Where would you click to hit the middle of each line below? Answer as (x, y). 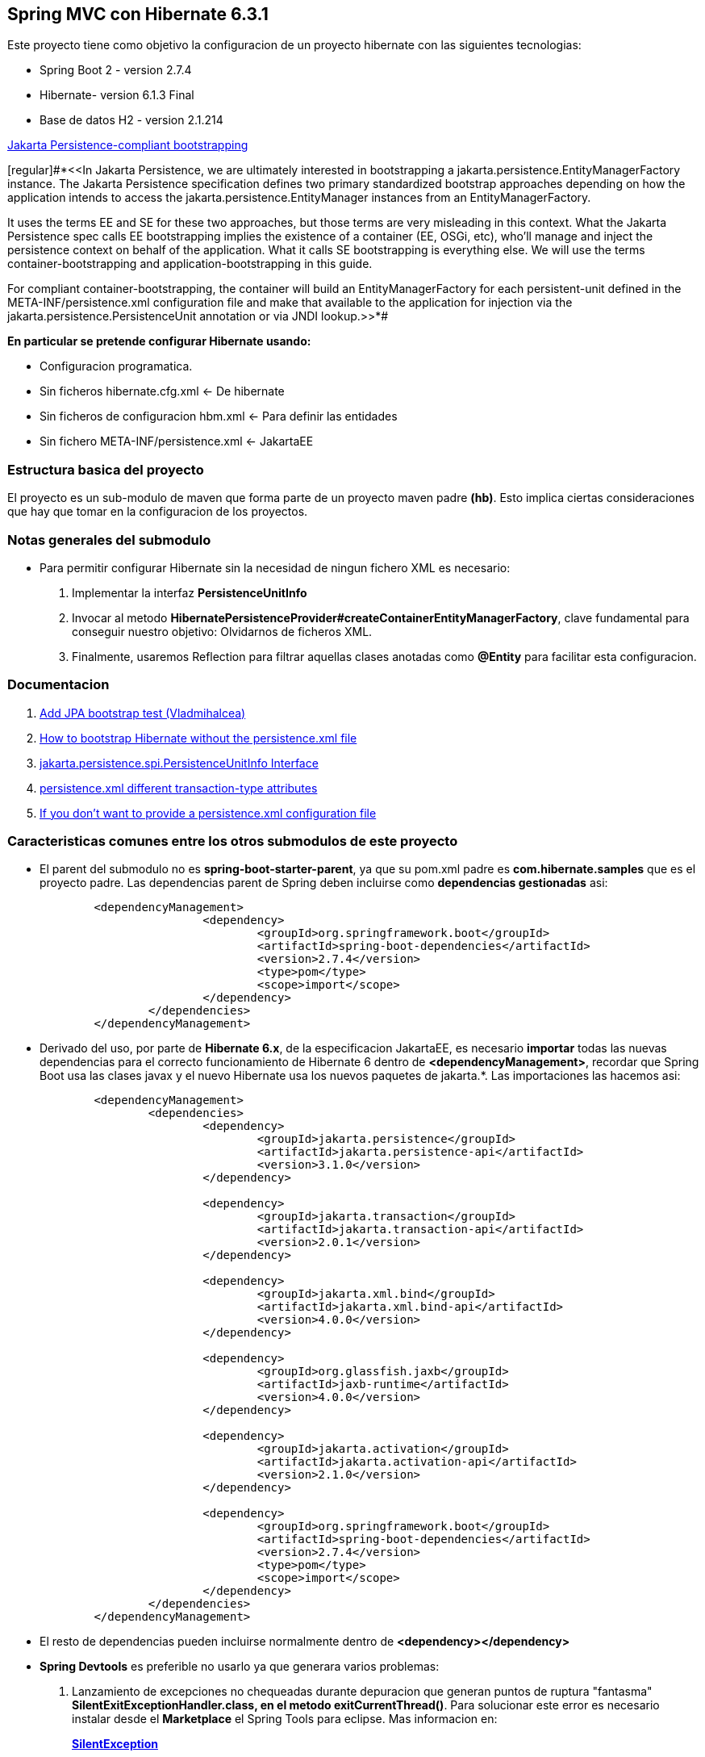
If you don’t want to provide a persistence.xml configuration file (208, 813)
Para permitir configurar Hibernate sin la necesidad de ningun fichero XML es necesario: (275, 567)
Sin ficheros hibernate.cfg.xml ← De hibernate (162, 391)
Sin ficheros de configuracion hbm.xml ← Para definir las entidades (219, 416)
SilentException (115, 1744)
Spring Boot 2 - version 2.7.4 (116, 70)
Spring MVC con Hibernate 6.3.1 (138, 14)
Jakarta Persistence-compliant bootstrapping (128, 145)
